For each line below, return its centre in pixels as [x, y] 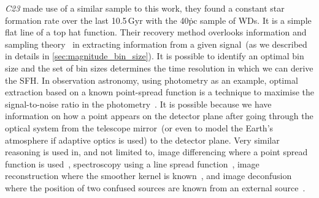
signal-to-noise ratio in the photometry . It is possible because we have [138, 104]
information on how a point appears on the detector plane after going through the [159, 116]
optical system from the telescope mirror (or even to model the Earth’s [139, 127]
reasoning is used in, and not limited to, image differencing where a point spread [156, 152]
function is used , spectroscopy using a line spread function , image [132, 163]
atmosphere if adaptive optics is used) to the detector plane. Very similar [142, 140]
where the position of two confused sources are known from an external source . [155, 187]
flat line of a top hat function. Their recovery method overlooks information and [156, 32]
